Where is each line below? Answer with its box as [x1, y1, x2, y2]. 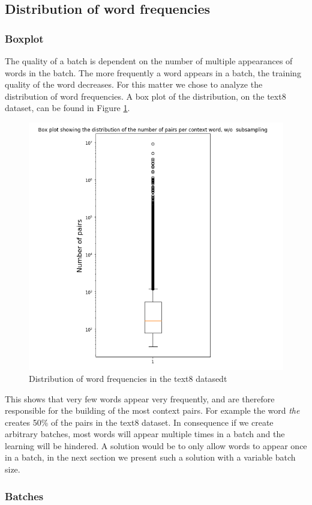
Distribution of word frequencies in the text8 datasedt [29, 372, 227, 384]
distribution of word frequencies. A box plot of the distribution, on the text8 [5, 89, 286, 102]
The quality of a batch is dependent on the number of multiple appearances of [5, 55, 293, 67]
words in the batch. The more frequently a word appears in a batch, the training [5, 66, 301, 79]
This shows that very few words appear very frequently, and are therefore [5, 392, 275, 405]
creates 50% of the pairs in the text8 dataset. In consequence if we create [5, 416, 274, 428]
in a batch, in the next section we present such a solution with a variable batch [5, 451, 296, 464]
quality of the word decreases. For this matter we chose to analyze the [5, 78, 263, 91]
